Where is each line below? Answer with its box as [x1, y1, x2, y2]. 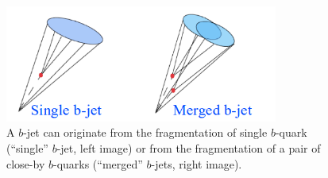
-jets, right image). [151, 155, 242, 172]
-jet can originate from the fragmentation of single [23, 124, 268, 141]
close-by [6, 155, 45, 172]
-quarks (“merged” [52, 155, 143, 172]
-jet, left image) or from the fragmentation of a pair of [56, 140, 321, 157]
